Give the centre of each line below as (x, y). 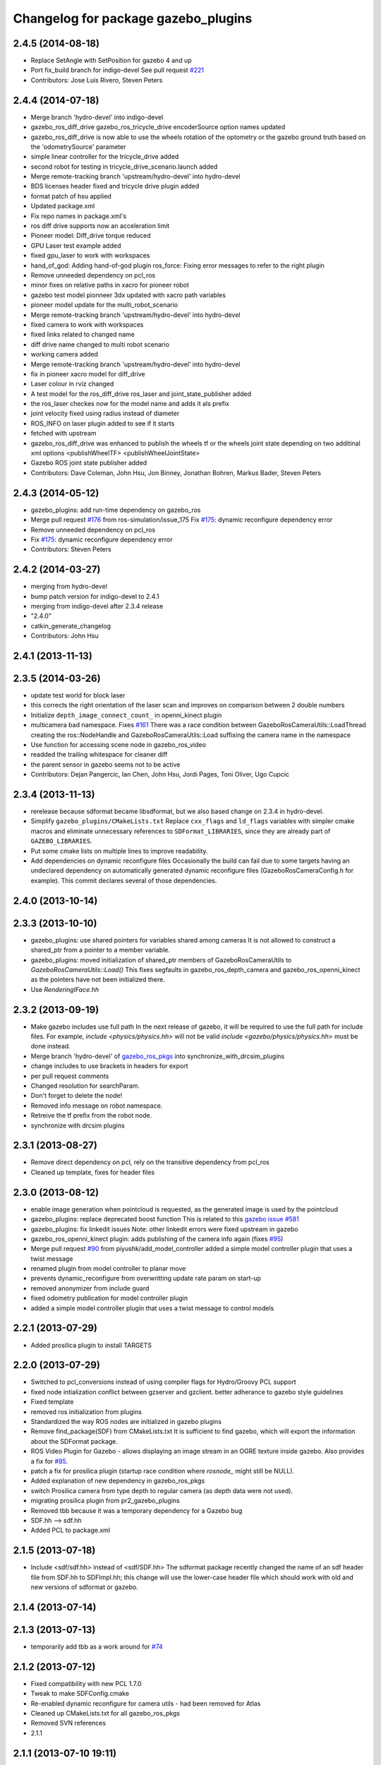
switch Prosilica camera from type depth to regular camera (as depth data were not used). (162, 1490)
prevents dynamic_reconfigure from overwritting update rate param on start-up (146, 1279)
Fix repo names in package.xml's (79, 216)
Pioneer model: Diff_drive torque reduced (91, 236)
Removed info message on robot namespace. (97, 1106)
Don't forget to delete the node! (77, 1096)
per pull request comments (70, 1076)
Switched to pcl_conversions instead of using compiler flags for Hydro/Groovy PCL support (163, 1382)
